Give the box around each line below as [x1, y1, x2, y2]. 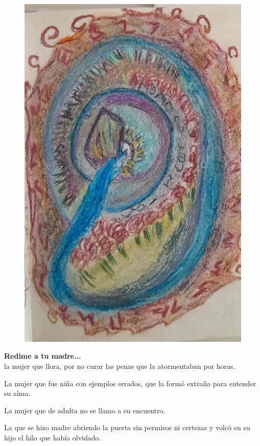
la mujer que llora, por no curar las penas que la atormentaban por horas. [4, 361, 235, 371]
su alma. [4, 388, 31, 398]
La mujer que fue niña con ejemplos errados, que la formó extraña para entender [4, 378, 256, 388]
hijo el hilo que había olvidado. [4, 432, 101, 442]
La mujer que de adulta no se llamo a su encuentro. [4, 405, 166, 415]
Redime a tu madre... [4, 350, 81, 361]
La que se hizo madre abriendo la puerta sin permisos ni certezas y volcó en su [4, 422, 250, 433]
